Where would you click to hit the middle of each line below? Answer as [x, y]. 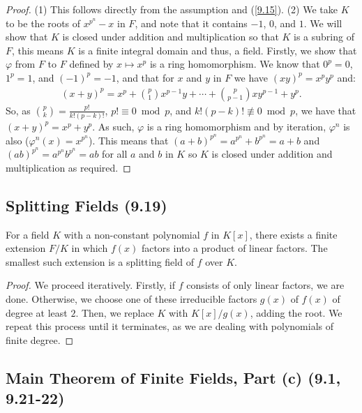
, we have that [326, 110]
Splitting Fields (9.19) [86, 205]
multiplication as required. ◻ [68, 167]
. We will [323, 23]
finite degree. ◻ [40, 339]
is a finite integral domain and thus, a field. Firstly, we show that [218, 50]
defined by [91, 64]
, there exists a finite [293, 234]
